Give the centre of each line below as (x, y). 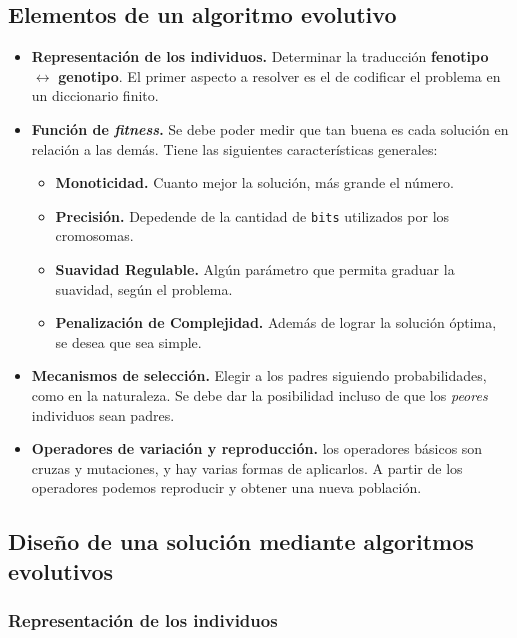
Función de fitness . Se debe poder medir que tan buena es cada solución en (270, 128)
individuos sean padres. (103, 414)
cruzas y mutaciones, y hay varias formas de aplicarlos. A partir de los (247, 467)
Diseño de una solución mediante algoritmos (241, 541)
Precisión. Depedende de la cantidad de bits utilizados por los (252, 215)
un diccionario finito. (95, 95)
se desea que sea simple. (128, 341)
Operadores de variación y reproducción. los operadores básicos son (257, 448)
